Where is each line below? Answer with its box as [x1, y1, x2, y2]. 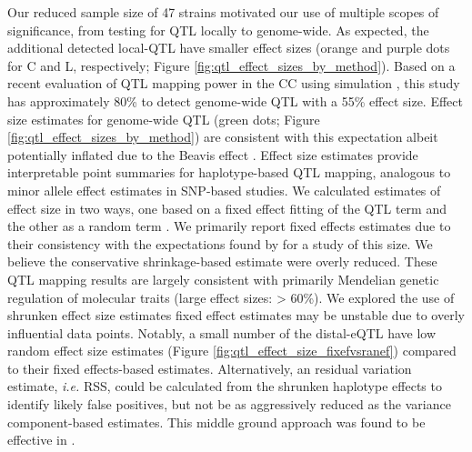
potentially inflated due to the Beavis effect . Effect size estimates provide [7, 145, 418, 164]
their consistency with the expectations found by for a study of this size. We [7, 234, 433, 253]
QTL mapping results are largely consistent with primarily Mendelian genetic [7, 269, 439, 288]
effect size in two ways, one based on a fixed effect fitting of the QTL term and [7, 198, 447, 217]
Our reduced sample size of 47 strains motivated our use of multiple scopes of [7, 3, 439, 21]
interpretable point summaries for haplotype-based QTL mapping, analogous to [7, 163, 451, 182]
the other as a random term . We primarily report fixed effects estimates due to [7, 216, 451, 236]
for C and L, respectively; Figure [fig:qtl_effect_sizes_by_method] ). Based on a [7, 55, 456, 75]
